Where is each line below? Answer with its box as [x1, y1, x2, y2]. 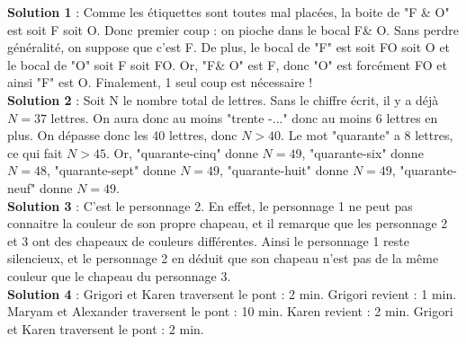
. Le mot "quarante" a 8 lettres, [281, 126, 453, 145]
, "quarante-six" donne [301, 143, 424, 162]
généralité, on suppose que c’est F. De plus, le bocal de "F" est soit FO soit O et [7, 38, 451, 57]
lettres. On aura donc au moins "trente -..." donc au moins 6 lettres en [50, 108, 438, 127]
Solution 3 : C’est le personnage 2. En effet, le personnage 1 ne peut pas [7, 196, 413, 215]
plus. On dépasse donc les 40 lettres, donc [7, 126, 237, 145]
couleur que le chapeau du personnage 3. [7, 266, 231, 285]
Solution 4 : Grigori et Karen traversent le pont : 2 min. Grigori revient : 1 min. [7, 284, 457, 303]
